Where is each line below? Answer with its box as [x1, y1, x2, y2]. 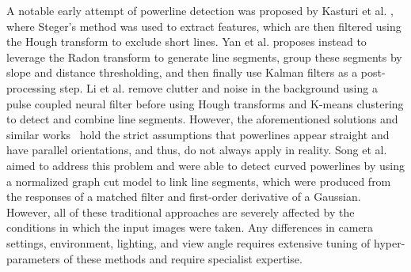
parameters [6, 250, 60, 266]
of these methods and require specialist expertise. [63, 250, 303, 266]
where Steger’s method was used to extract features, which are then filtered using [6, 17, 401, 34]
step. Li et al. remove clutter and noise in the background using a [59, 79, 378, 96]
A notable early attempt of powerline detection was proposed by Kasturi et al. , [6, 2, 394, 18]
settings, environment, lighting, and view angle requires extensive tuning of [6, 234, 371, 251]
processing [6, 79, 56, 96]
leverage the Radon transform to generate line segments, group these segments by [6, 48, 402, 65]
